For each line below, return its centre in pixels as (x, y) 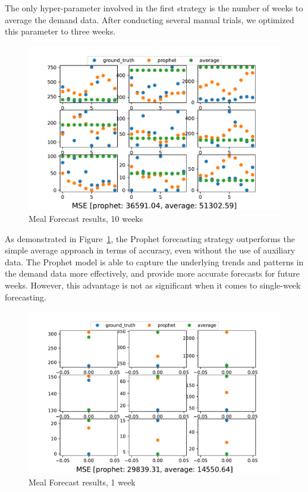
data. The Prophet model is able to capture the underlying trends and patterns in (154, 261)
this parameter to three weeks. (60, 31)
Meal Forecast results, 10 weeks (86, 218)
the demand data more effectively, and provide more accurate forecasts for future (152, 273)
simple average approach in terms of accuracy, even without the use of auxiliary (150, 250)
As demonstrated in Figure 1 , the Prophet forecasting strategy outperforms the (150, 238)
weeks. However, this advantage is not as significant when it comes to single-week (153, 285)
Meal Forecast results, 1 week (82, 482)
